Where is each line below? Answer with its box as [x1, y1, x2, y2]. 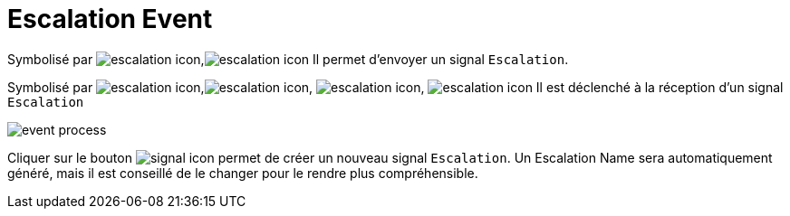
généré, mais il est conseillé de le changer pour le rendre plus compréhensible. [7, 164, 478, 181]
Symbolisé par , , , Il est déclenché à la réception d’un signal [7, 79, 784, 95]
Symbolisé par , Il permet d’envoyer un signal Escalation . [7, 51, 569, 67]
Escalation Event [7, 4, 213, 34]
